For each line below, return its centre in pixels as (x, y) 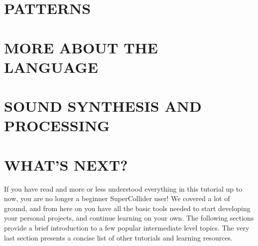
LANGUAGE (51, 67)
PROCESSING (57, 125)
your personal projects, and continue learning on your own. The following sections (129, 218)
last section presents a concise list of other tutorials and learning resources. (119, 237)
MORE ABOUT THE (81, 47)
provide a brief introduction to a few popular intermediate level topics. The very (127, 228)
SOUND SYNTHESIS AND (103, 106)
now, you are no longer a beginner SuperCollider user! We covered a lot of (117, 198)
